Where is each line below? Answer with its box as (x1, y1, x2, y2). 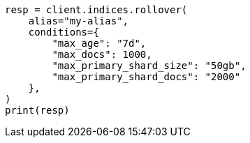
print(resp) (5, 105, 70, 116)
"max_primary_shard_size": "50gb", (52, 60, 247, 71)
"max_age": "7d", (52, 38, 147, 49)
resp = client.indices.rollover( (5, 4, 188, 15)
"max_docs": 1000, (52, 49, 152, 60)
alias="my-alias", (28, 15, 129, 27)
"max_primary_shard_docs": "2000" (52, 71, 241, 82)
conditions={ (28, 27, 99, 38)
